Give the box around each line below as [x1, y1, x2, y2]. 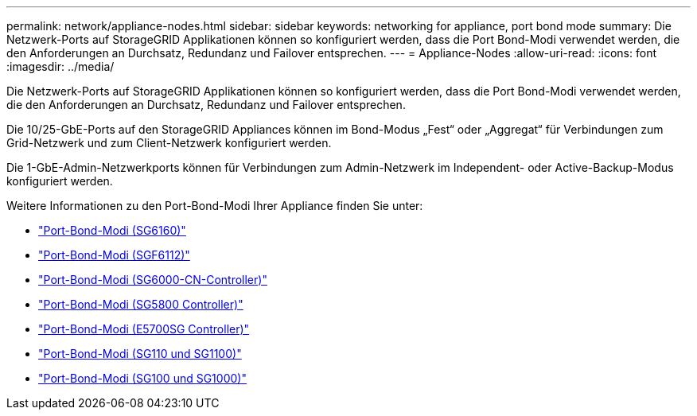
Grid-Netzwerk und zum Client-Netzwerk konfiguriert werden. [6, 136, 332, 150]
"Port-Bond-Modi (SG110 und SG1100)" [38, 347, 242, 360]
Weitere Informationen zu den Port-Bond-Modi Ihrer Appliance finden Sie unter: [6, 199, 423, 212]
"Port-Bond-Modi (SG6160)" [38, 224, 186, 237]
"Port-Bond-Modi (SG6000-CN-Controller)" [38, 273, 267, 286]
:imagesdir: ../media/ [6, 60, 115, 73]
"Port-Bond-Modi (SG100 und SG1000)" [38, 371, 247, 385]
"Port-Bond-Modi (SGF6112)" [38, 248, 190, 262]
